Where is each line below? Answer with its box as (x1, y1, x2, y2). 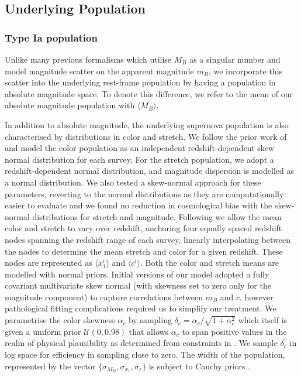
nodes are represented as (5, 256, 92, 269)
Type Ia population (5, 30, 98, 44)
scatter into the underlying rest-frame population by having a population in (5, 76, 276, 88)
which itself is (238, 314, 288, 326)
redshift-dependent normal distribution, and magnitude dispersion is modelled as (5, 164, 294, 177)
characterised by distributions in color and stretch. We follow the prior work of (5, 130, 287, 142)
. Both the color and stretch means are (140, 256, 279, 269)
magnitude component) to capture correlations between (5, 290, 203, 303)
